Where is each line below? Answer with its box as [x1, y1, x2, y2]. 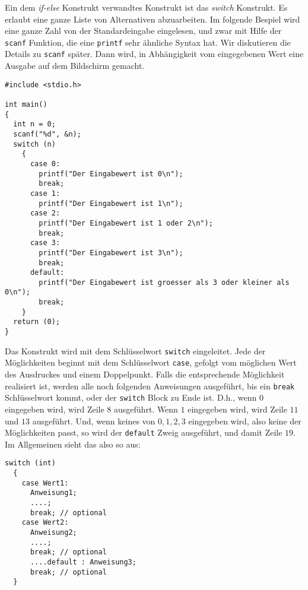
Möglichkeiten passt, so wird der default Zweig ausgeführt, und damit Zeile [5, 426, 282, 439]
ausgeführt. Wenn [114, 402, 178, 415]
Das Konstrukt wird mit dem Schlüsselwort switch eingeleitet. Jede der [5, 344, 266, 357]
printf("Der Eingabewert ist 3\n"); [39, 248, 183, 257]
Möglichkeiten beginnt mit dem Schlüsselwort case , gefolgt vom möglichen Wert [5, 356, 297, 369]
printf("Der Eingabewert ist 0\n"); [39, 169, 183, 178]
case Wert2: [21, 518, 69, 527]
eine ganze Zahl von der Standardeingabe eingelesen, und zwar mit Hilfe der [5, 24, 282, 37]
